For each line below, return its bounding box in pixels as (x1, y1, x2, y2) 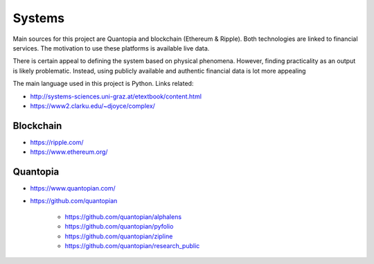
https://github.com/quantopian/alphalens (64, 212, 182, 221)
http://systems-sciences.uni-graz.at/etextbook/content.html (30, 92, 202, 100)
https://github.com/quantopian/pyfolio (64, 222, 174, 231)
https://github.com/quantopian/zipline (64, 232, 173, 240)
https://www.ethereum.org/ (30, 148, 108, 156)
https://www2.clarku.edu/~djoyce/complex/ (30, 101, 156, 110)
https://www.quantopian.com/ (30, 184, 116, 193)
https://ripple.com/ (30, 138, 84, 146)
